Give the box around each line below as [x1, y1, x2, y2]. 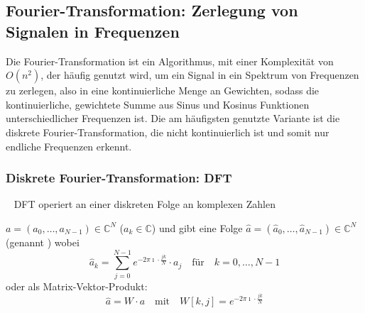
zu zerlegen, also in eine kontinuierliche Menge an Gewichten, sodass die [6, 83, 320, 98]
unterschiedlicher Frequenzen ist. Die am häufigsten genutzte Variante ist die [6, 111, 340, 126]
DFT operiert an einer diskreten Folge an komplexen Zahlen [13, 197, 276, 212]
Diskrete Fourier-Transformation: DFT [6, 169, 232, 187]
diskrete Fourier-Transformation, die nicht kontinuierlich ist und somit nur [6, 124, 329, 139]
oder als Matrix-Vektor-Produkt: [6, 278, 148, 293]
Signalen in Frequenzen [6, 20, 180, 42]
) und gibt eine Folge [151, 220, 243, 235]
